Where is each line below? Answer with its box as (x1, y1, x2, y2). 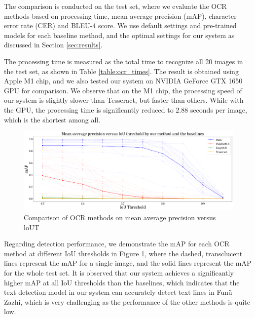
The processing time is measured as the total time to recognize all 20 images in (4, 56, 243, 66)
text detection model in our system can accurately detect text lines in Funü (4, 287, 232, 297)
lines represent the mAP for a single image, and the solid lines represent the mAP (4, 258, 252, 268)
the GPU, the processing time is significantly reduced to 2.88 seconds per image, (4, 104, 247, 115)
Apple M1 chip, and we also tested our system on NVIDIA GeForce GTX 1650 (4, 76, 243, 86)
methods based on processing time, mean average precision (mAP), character (4, 10, 237, 21)
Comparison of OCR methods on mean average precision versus (24, 212, 216, 222)
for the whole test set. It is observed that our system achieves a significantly (4, 267, 234, 278)
